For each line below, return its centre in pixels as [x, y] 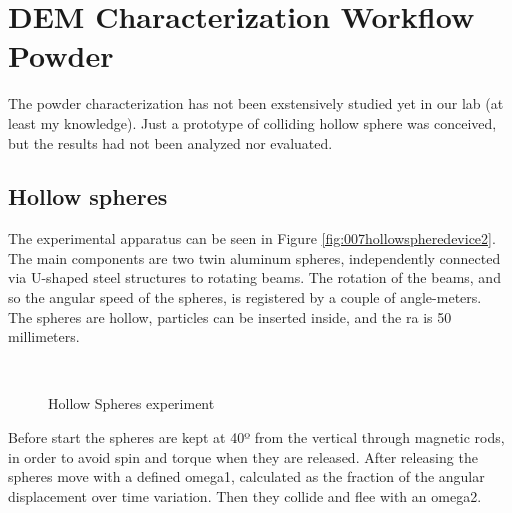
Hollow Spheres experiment [131, 403]
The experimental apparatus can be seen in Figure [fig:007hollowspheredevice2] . [252, 238]
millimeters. [44, 336]
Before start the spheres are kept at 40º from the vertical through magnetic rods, [256, 437]
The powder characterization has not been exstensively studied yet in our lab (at [256, 103]
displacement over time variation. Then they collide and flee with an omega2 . [245, 495]
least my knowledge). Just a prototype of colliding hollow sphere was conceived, [252, 122]
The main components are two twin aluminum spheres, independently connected [254, 257]
